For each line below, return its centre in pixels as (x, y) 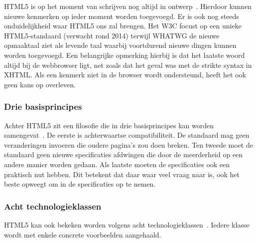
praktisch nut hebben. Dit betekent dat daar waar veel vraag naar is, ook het (122, 174)
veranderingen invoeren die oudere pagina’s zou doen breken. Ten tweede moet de (128, 144)
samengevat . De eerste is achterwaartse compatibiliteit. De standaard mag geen (127, 135)
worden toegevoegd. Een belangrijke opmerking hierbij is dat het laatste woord (125, 55)
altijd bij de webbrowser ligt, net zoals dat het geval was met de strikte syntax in (128, 65)
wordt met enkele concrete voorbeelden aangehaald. (83, 234)
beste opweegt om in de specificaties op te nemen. (80, 184)
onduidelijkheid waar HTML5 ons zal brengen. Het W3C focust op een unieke (123, 26)
